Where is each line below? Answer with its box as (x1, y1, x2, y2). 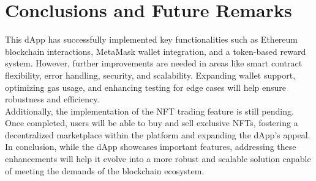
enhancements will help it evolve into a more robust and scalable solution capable (5, 152, 311, 165)
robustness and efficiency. (5, 93, 100, 105)
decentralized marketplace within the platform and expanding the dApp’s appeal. (5, 128, 310, 141)
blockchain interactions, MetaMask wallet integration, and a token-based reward (5, 44, 306, 57)
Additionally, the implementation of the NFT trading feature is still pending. (5, 104, 294, 117)
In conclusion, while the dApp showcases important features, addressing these (5, 140, 296, 153)
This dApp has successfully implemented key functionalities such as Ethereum (5, 33, 298, 46)
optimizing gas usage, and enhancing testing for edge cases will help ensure (5, 80, 287, 93)
